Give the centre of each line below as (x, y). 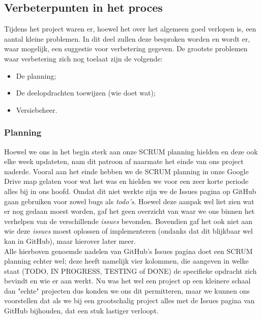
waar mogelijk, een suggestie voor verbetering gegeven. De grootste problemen (126, 49)
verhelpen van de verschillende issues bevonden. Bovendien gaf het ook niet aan (128, 221)
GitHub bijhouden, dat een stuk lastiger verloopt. (81, 311)
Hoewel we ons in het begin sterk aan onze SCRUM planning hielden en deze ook (131, 151)
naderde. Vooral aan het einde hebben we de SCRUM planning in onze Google (126, 171)
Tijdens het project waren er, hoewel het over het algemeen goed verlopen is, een (130, 29)
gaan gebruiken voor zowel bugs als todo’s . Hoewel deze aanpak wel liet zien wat (129, 201)
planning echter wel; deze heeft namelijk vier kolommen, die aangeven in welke (126, 261)
